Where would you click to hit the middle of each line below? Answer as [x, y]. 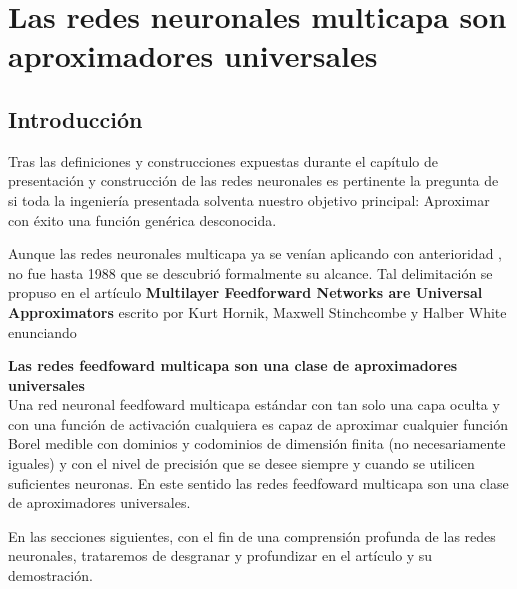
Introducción [75, 118]
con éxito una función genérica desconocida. [142, 219]
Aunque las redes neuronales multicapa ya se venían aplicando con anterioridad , [255, 253]
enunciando [42, 331]
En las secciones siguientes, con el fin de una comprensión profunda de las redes [252, 535]
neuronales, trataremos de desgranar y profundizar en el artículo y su [220, 555]
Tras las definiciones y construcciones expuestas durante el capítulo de [223, 160]
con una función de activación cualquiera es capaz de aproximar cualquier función [258, 423]
